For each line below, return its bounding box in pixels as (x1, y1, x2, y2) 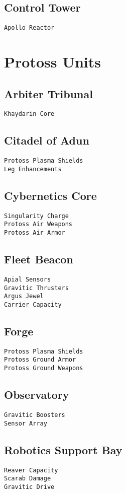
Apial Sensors (4, 275, 51, 283)
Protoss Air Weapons (4, 221, 73, 228)
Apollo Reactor (4, 24, 55, 32)
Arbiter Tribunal (4, 86, 93, 101)
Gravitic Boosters (4, 411, 65, 418)
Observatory (4, 387, 69, 402)
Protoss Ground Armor (4, 356, 76, 364)
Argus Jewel (4, 293, 44, 300)
